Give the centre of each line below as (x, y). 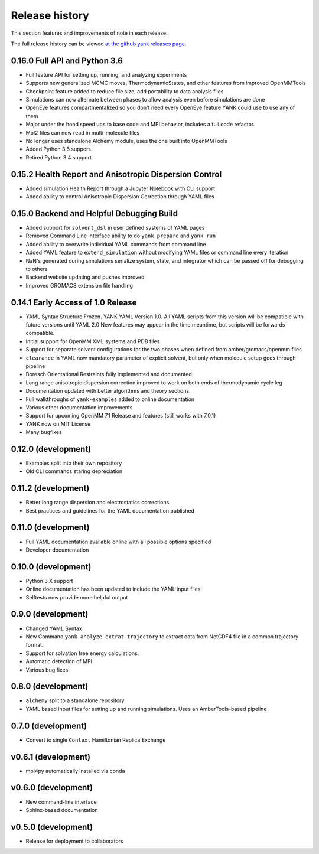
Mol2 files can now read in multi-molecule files (83, 132)
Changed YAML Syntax (54, 628)
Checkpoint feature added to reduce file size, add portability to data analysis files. (126, 91)
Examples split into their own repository (74, 463)
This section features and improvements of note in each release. (89, 33)
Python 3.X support (49, 581)
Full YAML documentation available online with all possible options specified (118, 542)
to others (37, 269)
